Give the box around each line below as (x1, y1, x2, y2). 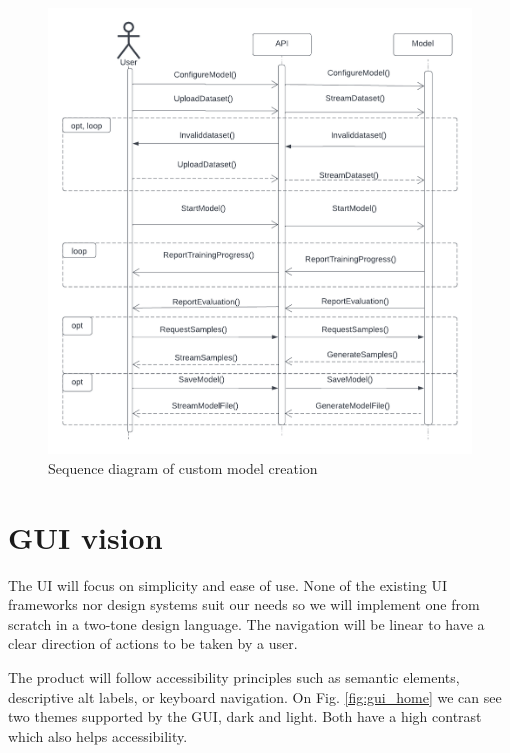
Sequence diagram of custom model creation (48, 457, 318, 478)
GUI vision (8, 516, 163, 557)
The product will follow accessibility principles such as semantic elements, (8, 666, 460, 687)
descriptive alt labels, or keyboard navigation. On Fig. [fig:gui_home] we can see (8, 686, 502, 707)
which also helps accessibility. (8, 725, 188, 746)
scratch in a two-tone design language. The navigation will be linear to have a (8, 613, 485, 634)
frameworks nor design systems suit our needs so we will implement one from (8, 594, 480, 615)
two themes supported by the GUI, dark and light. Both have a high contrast (8, 706, 482, 727)
